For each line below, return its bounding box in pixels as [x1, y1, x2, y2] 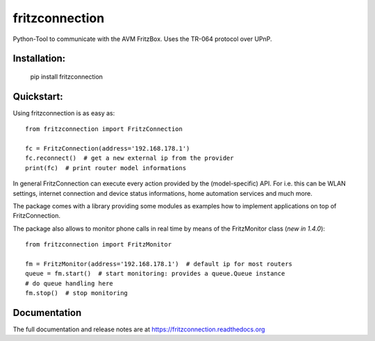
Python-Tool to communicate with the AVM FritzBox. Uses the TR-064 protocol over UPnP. [12, 35, 272, 43]
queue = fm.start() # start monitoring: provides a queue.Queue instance [25, 269, 285, 278]
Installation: [12, 53, 66, 65]
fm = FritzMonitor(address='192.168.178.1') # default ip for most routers [25, 260, 293, 267]
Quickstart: [12, 90, 64, 102]
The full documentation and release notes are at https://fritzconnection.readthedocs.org [12, 325, 265, 333]
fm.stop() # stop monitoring [25, 289, 128, 297]
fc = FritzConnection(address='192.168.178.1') [25, 144, 190, 153]
